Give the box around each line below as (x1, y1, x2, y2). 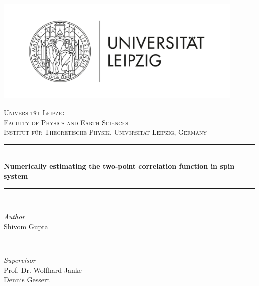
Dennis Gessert (4, 274, 50, 285)
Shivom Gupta (4, 221, 48, 231)
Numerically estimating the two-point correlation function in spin (4, 161, 235, 171)
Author (4, 211, 25, 222)
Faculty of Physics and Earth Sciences (4, 117, 128, 127)
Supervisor (4, 255, 36, 265)
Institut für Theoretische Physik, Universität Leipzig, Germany (4, 127, 207, 137)
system (4, 171, 28, 181)
